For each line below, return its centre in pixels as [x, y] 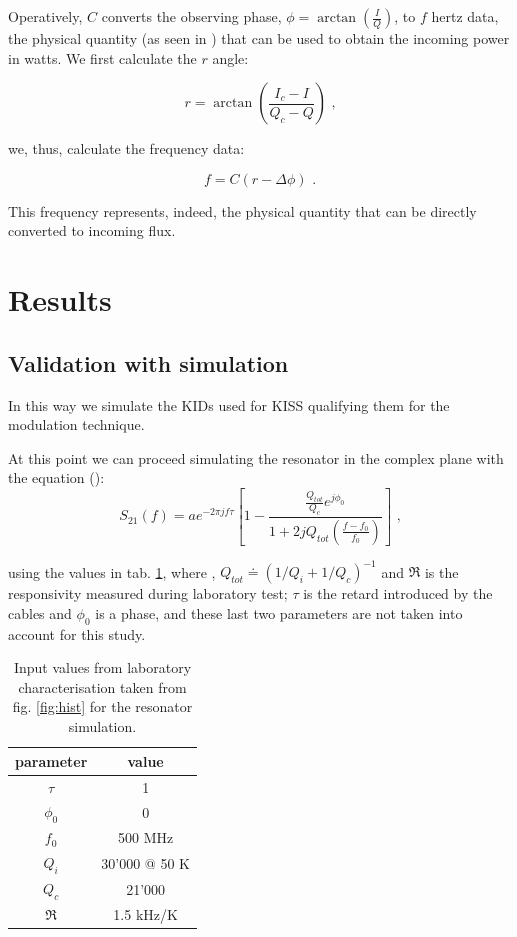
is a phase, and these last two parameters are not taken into [279, 612]
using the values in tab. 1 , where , [112, 571]
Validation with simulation [148, 362]
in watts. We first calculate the [102, 57]
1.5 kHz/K [145, 914]
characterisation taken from [102, 686]
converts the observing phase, [191, 16]
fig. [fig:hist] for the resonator [102, 706]
